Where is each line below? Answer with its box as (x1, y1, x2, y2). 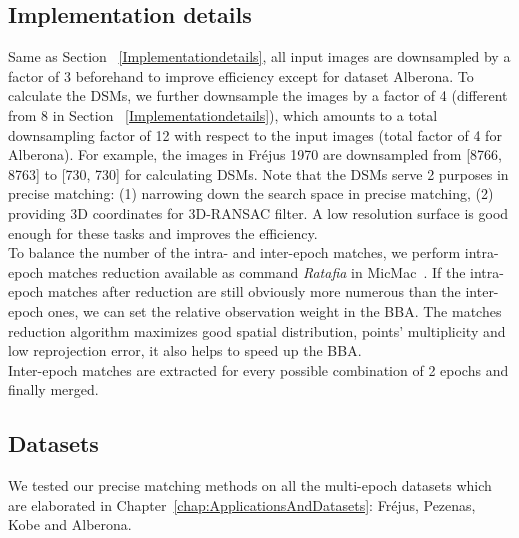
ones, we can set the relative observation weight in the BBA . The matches (48, 300, 502, 321)
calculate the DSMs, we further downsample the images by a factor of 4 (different (8, 85, 508, 106)
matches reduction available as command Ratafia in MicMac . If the (48, 261, 466, 282)
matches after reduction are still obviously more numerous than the (48, 281, 461, 302)
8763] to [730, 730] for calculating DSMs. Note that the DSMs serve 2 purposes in (8, 163, 509, 184)
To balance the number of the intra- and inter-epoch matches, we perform (8, 242, 461, 263)
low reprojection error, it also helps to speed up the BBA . (8, 340, 362, 361)
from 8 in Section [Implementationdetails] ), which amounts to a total (8, 104, 438, 125)
